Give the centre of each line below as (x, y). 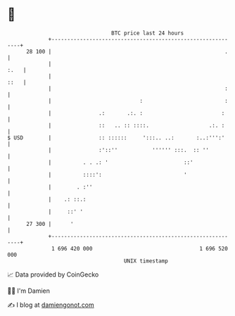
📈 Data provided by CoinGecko (53, 274)
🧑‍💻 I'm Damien (29, 291)
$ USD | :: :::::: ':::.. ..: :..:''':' (116, 138)
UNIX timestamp (146, 261)
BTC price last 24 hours (148, 33)
